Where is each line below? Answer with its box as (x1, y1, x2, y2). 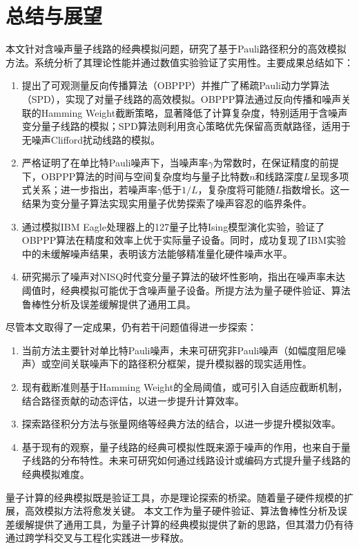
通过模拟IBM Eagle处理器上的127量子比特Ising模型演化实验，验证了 (21, 219, 325, 233)
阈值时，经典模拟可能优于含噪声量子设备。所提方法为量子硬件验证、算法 (21, 283, 351, 298)
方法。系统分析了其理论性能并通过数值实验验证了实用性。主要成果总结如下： (6, 55, 353, 69)
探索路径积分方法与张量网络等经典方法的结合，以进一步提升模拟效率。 (21, 416, 341, 431)
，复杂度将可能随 (197, 182, 275, 197)
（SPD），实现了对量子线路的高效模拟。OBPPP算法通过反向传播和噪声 (21, 91, 342, 106)
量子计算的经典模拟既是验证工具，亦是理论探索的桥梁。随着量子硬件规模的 (6, 490, 344, 504)
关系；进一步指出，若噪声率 (31, 182, 157, 197)
